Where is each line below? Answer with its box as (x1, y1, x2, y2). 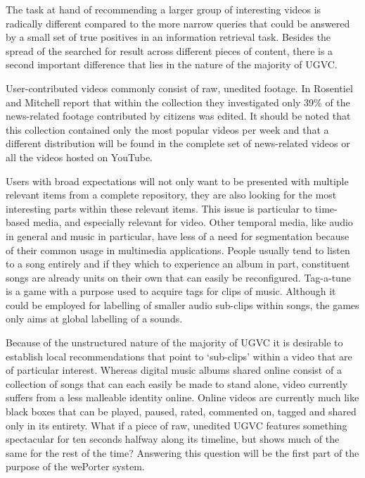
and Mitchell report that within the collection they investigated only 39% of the (6, 94, 350, 109)
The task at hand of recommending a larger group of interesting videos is (6, 2, 321, 16)
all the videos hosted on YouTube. (6, 149, 153, 164)
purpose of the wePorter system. (6, 459, 145, 474)
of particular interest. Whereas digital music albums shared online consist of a (6, 363, 342, 377)
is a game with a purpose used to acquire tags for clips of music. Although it (6, 284, 336, 298)
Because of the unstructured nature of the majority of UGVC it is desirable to (6, 335, 343, 350)
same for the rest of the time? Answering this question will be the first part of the (6, 445, 359, 460)
